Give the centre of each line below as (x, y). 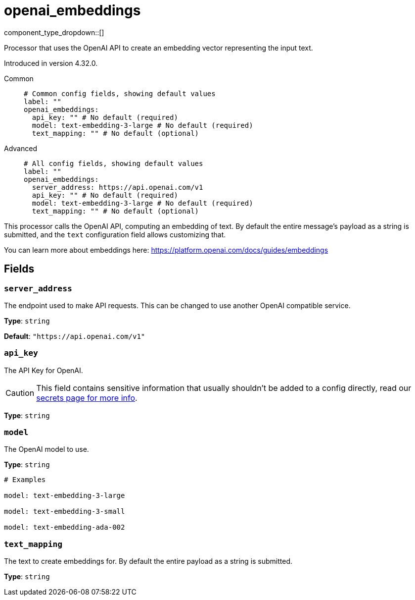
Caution (20, 393)
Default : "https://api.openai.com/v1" (75, 336)
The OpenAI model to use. (46, 449)
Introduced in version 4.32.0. (51, 63)
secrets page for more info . (87, 398)
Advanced (21, 148)
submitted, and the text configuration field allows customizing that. (115, 234)
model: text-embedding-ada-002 (65, 527)
